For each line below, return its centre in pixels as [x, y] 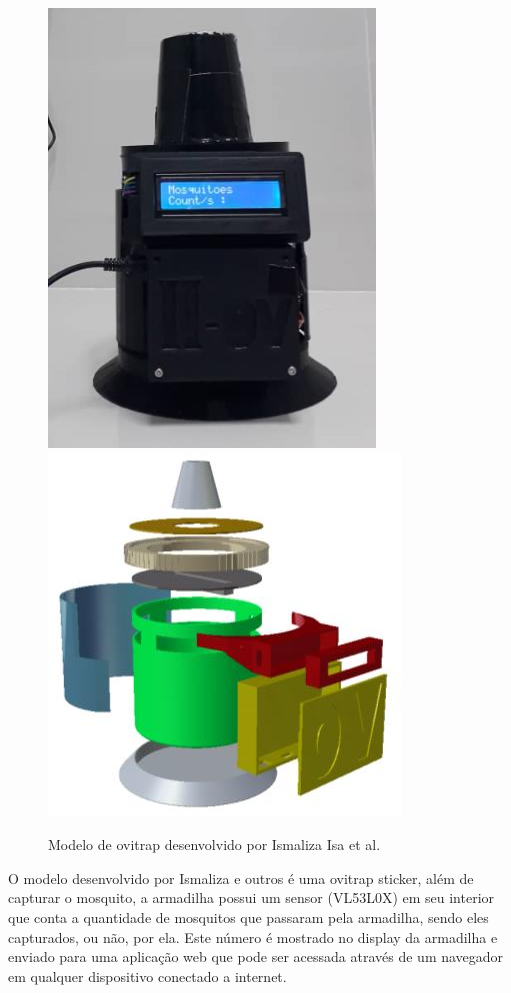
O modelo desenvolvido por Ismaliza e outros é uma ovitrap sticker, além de [241, 877]
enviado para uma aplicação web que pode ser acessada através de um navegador [256, 956]
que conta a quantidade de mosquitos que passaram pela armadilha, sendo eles [248, 916]
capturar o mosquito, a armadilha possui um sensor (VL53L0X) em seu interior [251, 897]
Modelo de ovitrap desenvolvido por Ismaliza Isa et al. [214, 844]
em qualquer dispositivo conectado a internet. [147, 975]
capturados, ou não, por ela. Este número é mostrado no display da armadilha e [253, 936]
